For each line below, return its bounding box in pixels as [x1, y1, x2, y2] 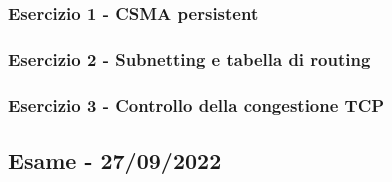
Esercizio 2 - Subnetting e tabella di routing [8, 46, 371, 71]
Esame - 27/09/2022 [8, 144, 222, 175]
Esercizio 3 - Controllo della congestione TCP [8, 92, 385, 117]
